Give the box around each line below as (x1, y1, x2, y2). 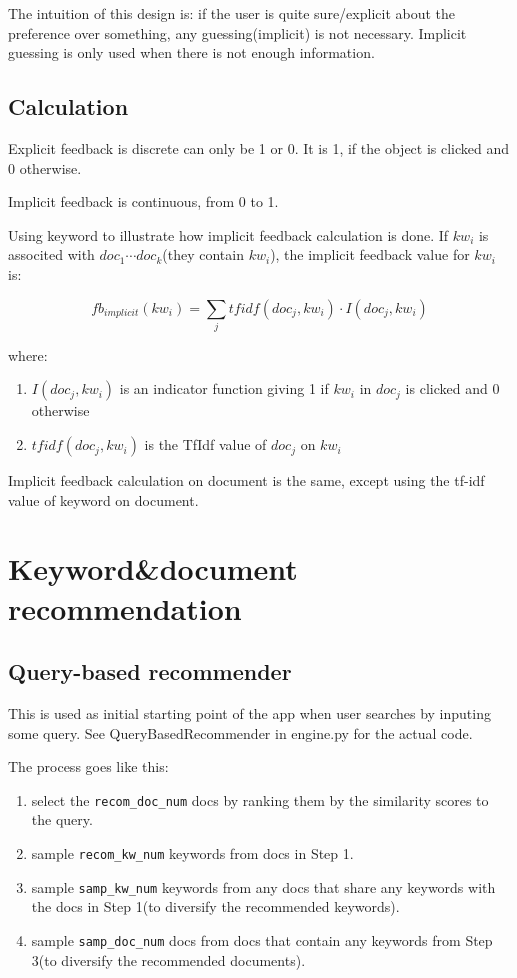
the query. (31, 809, 93, 830)
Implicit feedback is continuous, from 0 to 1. (8, 191, 279, 212)
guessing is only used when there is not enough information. (8, 42, 375, 63)
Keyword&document (8, 548, 298, 589)
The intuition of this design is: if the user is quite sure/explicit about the (8, 3, 456, 23)
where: (8, 344, 48, 365)
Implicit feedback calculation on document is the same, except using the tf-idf (8, 470, 485, 491)
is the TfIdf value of (144, 434, 267, 455)
